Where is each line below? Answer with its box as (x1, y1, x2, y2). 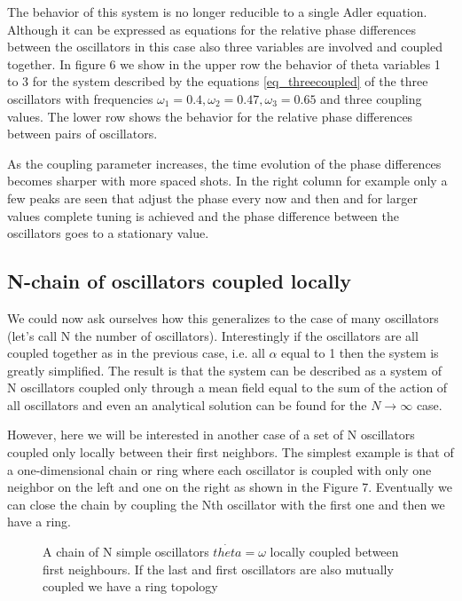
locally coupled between (270, 542, 399, 561)
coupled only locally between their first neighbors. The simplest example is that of (7, 443, 454, 462)
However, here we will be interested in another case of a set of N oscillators (7, 425, 415, 444)
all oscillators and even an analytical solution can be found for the (7, 395, 367, 414)
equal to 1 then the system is (281, 344, 439, 362)
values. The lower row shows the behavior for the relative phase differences (7, 107, 413, 125)
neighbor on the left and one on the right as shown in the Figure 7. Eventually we (7, 478, 452, 496)
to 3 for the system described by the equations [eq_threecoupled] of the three (7, 72, 428, 91)
